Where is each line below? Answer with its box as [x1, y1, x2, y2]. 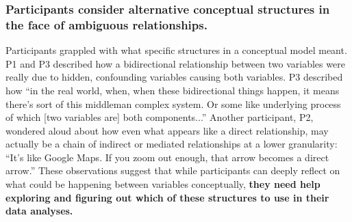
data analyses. [5, 204, 73, 218]
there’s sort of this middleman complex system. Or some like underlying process [5, 96, 341, 111]
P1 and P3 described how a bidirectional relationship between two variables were [5, 56, 345, 70]
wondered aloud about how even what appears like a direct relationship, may [5, 123, 329, 137]
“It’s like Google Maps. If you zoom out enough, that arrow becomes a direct [5, 150, 329, 164]
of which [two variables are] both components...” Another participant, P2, [5, 110, 314, 124]
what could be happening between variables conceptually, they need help [5, 177, 320, 191]
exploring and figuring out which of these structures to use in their [5, 190, 329, 204]
